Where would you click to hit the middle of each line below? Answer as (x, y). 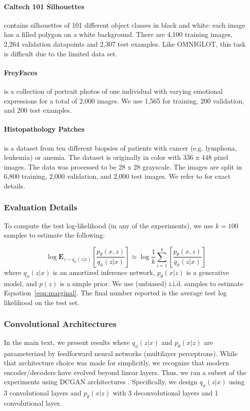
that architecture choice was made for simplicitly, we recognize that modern (117, 363)
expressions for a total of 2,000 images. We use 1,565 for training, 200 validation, (124, 100)
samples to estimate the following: (54, 235)
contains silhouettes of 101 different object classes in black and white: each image (125, 25)
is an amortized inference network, (104, 272)
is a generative (208, 272)
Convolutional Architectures (60, 324)
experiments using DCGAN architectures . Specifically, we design (101, 382)
